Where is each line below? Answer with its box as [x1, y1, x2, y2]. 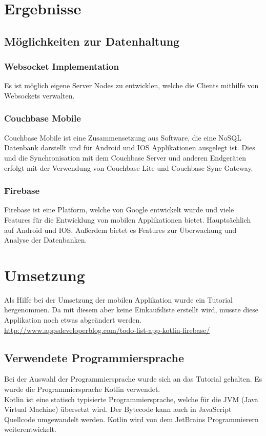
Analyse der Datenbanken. [4, 234, 87, 245]
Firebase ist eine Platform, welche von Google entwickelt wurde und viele [4, 204, 234, 215]
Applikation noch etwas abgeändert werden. [4, 314, 142, 325]
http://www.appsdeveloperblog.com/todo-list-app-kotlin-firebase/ [4, 324, 210, 335]
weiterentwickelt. [4, 424, 56, 434]
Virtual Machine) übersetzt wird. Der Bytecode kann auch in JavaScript [4, 404, 232, 414]
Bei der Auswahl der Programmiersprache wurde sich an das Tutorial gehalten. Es [4, 373, 262, 384]
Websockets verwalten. [4, 90, 75, 101]
